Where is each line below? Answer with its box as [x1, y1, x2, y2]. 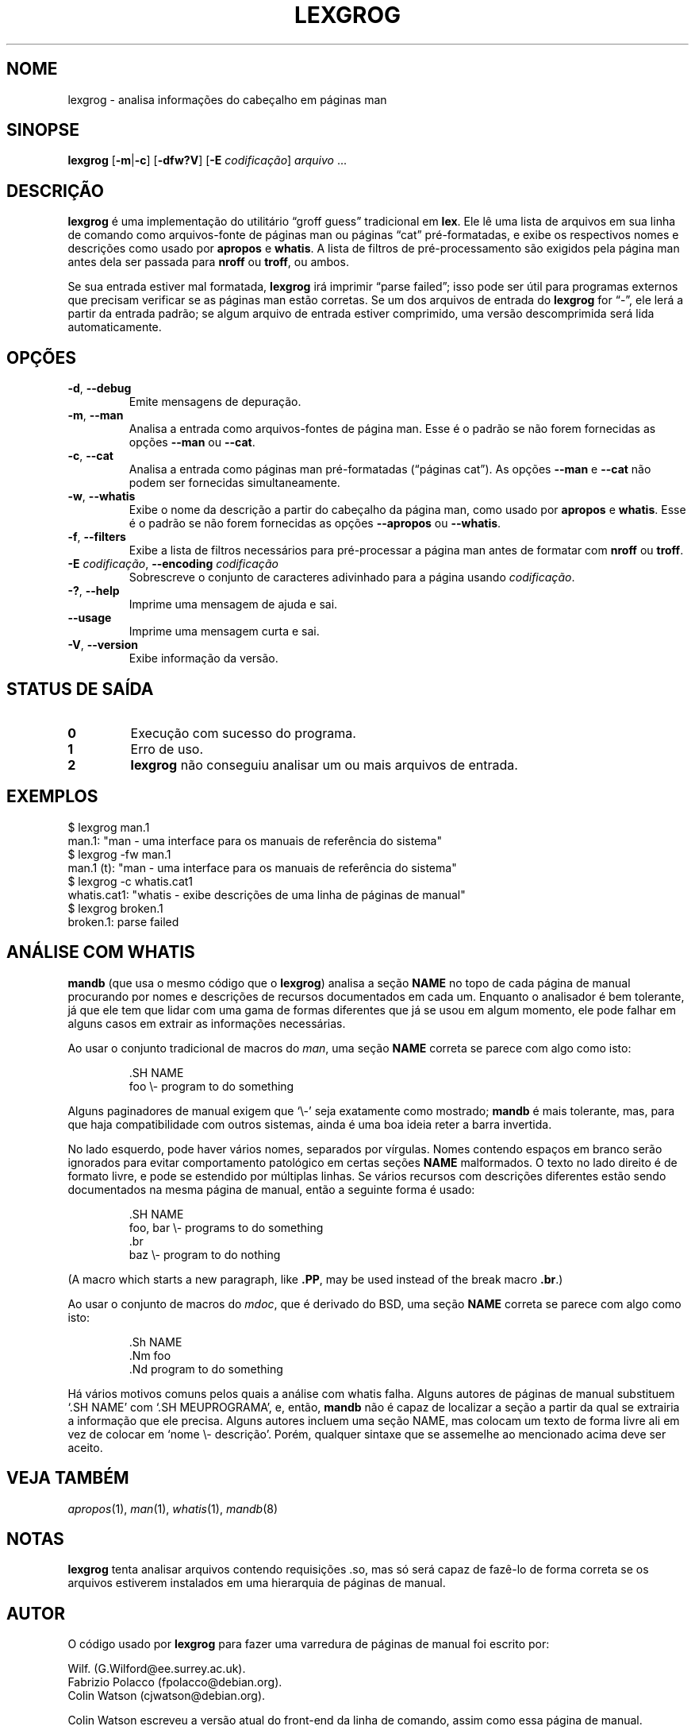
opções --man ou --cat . [129, 435, 255, 450]
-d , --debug [67, 381, 132, 396]
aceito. [67, 1440, 103, 1454]
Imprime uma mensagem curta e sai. [129, 624, 320, 639]
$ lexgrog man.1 [67, 820, 150, 834]
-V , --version [67, 638, 138, 652]
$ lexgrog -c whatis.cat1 [67, 874, 194, 888]
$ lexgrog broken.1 [67, 901, 163, 915]
